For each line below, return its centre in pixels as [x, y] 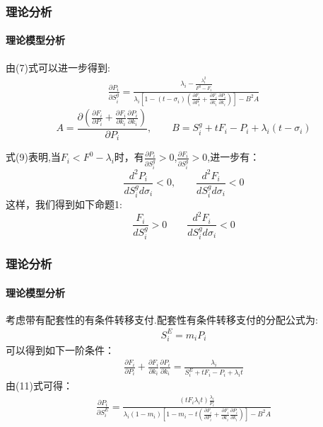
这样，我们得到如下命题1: [64, 204]
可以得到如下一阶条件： [60, 349]
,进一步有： [234, 157]
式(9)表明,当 [33, 157]
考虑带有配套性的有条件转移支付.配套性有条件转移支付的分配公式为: [162, 319]
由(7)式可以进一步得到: [58, 67]
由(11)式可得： [39, 386]
